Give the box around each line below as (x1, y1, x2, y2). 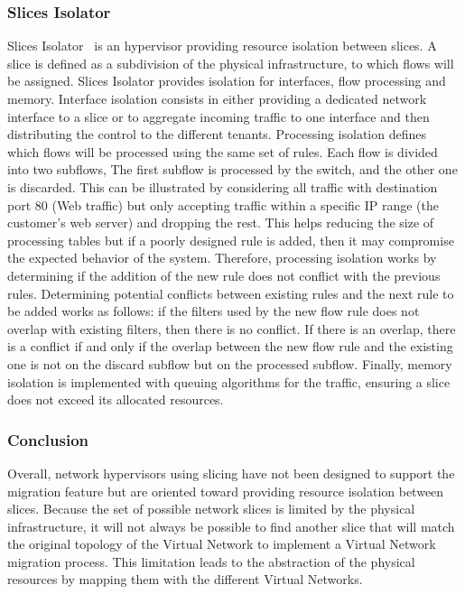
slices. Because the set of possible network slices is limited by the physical (7, 499, 415, 518)
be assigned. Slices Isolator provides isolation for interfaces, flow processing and (7, 71, 446, 90)
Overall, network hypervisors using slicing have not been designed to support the (7, 463, 455, 482)
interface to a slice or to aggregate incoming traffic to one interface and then (7, 107, 430, 125)
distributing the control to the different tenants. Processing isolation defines (7, 125, 427, 144)
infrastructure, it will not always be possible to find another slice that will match (7, 516, 455, 535)
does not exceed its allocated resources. (7, 390, 224, 409)
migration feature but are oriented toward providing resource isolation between (7, 481, 444, 500)
